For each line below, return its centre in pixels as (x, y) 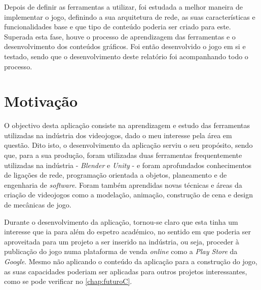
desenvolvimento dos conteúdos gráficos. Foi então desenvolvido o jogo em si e (125, 46)
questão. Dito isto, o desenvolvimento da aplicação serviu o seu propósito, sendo (128, 145)
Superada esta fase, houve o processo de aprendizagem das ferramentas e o (120, 36)
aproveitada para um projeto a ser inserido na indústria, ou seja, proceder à (122, 241)
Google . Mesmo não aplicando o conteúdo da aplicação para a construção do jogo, (131, 261)
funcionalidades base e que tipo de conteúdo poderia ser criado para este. (118, 27)
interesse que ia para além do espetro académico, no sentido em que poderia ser (128, 232)
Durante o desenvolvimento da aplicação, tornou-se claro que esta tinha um (121, 221)
